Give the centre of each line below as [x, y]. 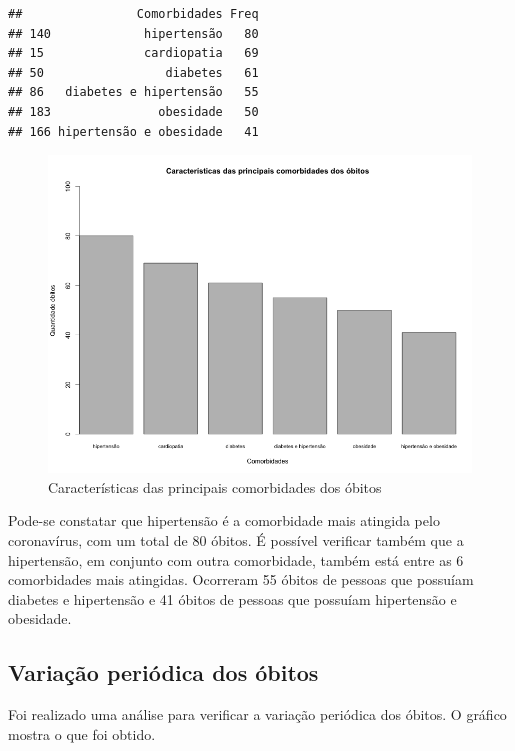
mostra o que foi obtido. [82, 733]
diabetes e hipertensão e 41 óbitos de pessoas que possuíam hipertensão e [232, 598]
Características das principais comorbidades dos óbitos [215, 486]
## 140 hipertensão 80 [133, 33]
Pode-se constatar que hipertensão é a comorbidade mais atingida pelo [224, 520]
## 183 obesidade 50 [133, 111]
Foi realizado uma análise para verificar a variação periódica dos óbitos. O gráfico [257, 714]
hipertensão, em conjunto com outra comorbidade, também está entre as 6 [236, 559]
